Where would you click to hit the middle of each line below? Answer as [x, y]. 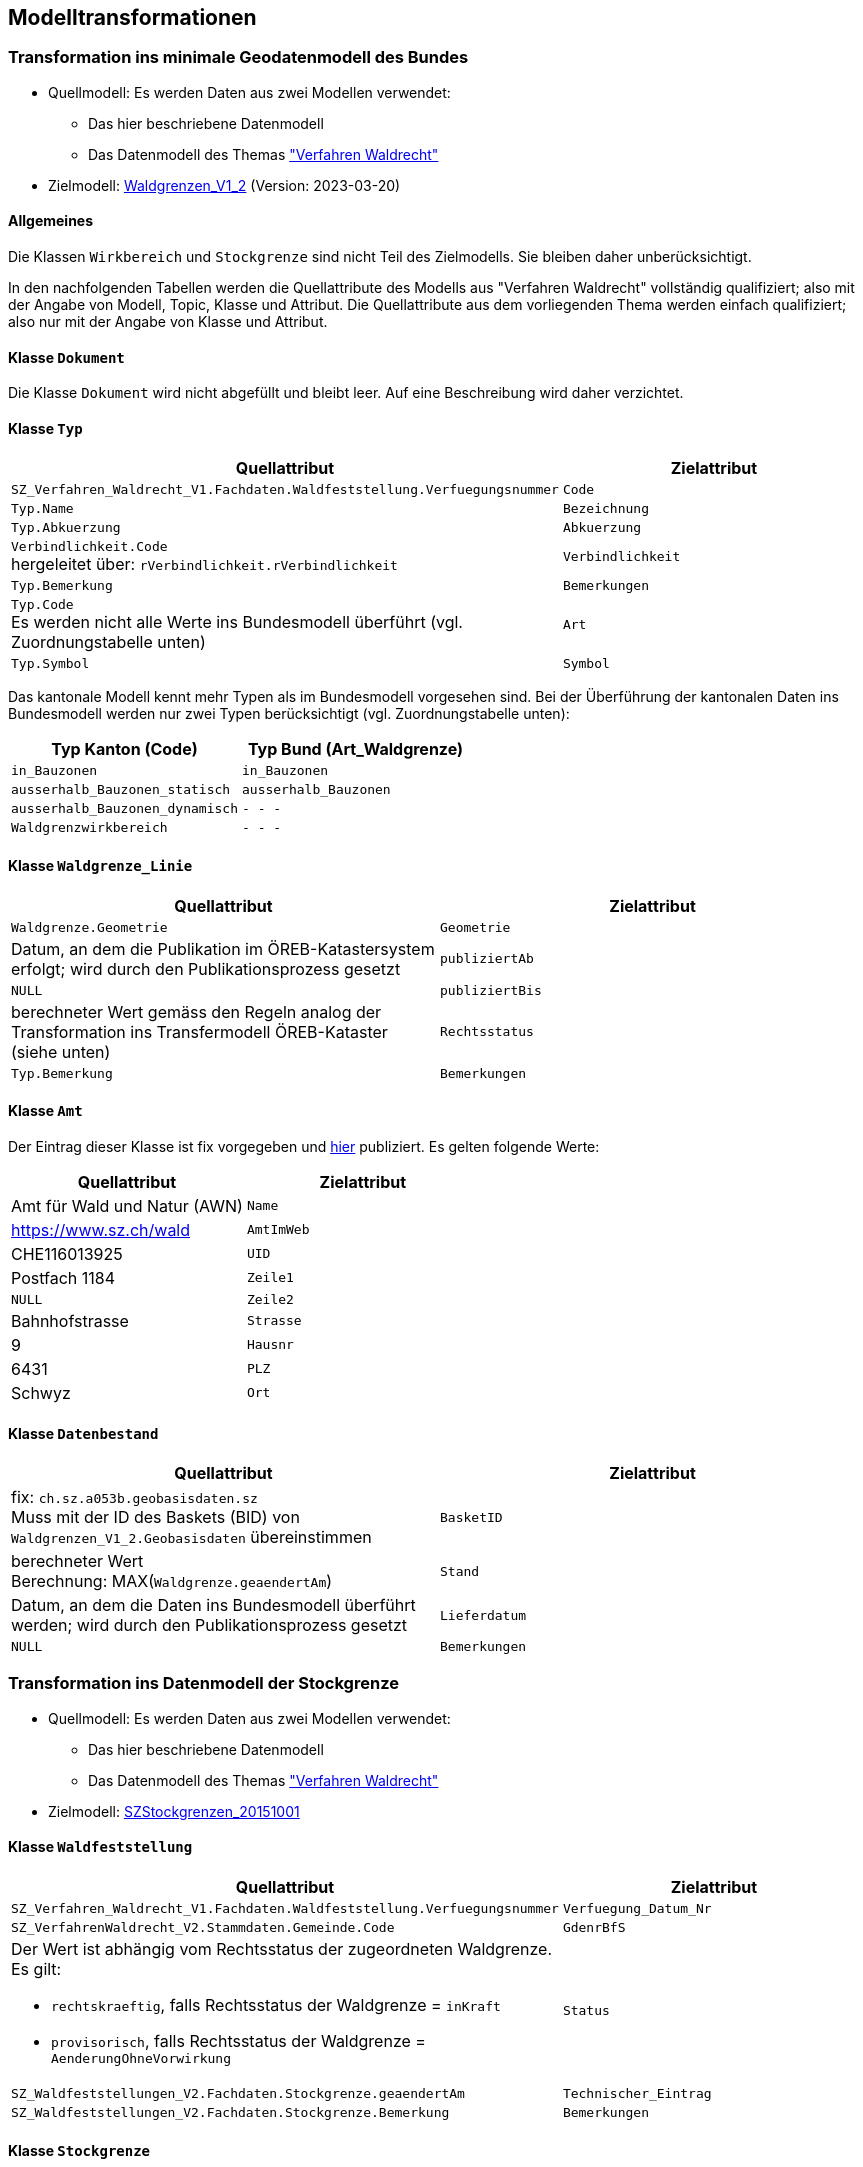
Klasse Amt [45, 1111]
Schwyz [41, 1392]
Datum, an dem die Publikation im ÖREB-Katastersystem [223, 948]
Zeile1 [270, 1278]
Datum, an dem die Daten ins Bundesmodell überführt [213, 1605]
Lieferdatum [483, 1615]
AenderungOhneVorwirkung [141, 2059]
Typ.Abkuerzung [66, 528]
